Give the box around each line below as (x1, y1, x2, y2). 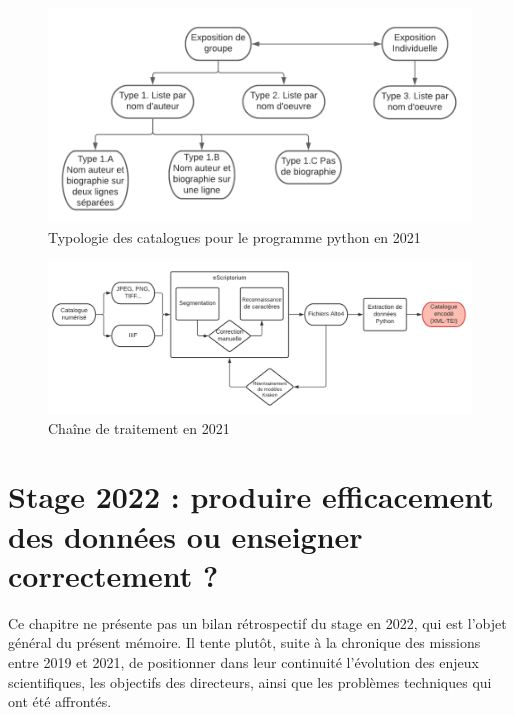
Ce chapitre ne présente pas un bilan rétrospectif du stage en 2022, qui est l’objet (8, 612, 507, 633)
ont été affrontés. (8, 691, 112, 712)
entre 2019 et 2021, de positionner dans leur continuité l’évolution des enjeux (8, 651, 479, 672)
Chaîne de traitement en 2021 (48, 417, 230, 438)
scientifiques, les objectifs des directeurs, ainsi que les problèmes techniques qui (8, 671, 492, 692)
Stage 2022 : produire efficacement (8, 476, 494, 517)
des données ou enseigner (8, 515, 363, 556)
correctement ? (8, 554, 219, 595)
